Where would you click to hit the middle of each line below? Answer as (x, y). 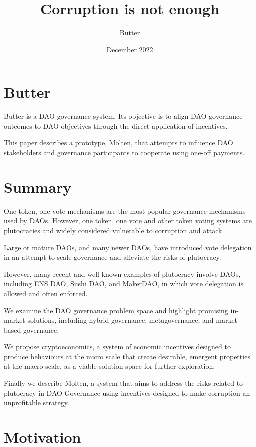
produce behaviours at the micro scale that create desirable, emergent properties (127, 356)
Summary (38, 186)
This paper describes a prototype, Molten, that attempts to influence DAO (119, 142)
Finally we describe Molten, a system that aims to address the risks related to (124, 383)
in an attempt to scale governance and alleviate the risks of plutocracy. (113, 257)
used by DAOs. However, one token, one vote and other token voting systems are (128, 220)
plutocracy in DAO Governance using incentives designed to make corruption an (127, 393)
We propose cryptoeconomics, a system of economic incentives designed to (117, 347)
